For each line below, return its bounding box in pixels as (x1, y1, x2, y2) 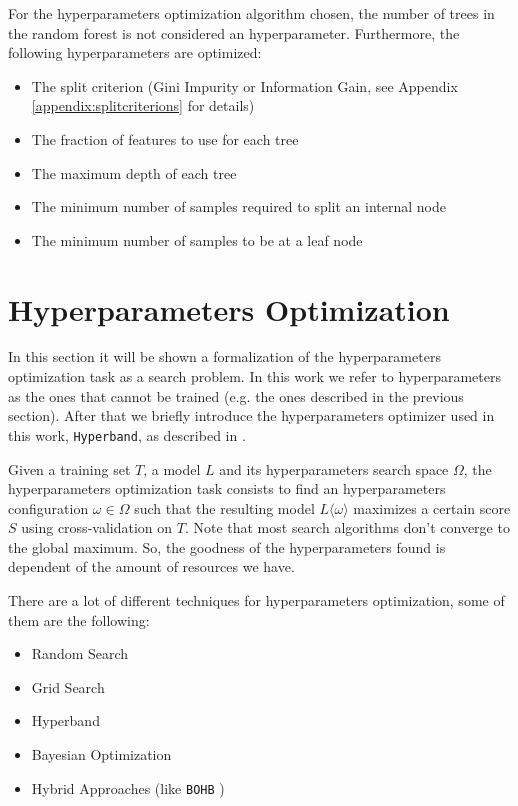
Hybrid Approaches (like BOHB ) (31, 777, 225, 798)
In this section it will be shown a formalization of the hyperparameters (8, 346, 441, 367)
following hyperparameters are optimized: (8, 42, 262, 63)
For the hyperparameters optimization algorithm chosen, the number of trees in (8, 3, 495, 23)
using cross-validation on (21, 517, 173, 538)
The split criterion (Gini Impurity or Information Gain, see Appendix (31, 75, 458, 96)
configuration (8, 497, 89, 518)
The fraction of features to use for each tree (31, 128, 299, 149)
